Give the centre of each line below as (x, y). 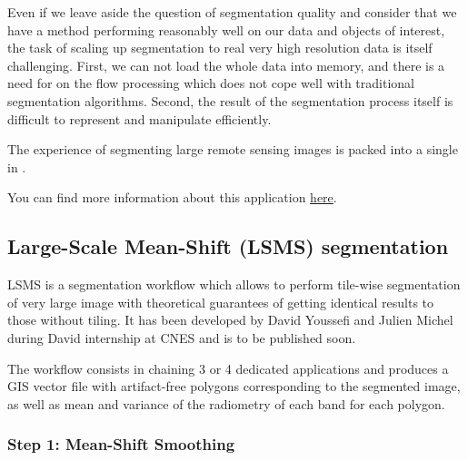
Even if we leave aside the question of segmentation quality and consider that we (232, 12)
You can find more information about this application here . (172, 197)
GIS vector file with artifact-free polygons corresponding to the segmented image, (234, 386)
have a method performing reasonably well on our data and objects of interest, (226, 29)
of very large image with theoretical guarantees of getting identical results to (221, 302)
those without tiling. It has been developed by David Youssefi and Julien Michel (230, 320)
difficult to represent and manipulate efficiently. (139, 118)
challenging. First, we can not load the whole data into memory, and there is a (226, 65)
